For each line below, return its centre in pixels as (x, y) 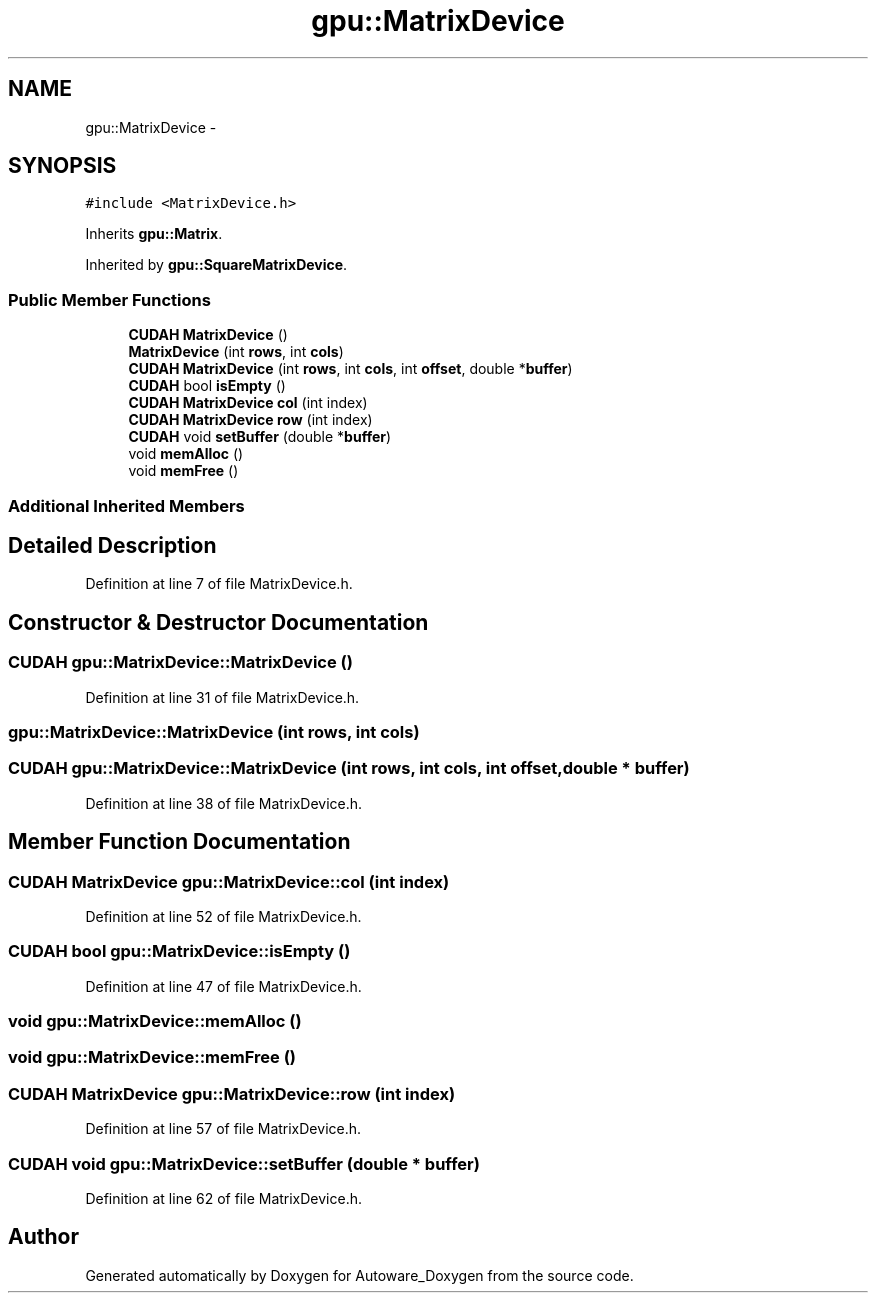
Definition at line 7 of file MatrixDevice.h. (219, 584)
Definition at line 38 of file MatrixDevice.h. (224, 803)
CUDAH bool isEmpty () (207, 386)
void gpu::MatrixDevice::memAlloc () (155, 1021)
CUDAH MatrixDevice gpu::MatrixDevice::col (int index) (229, 881)
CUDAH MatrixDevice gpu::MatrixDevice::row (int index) (232, 1093)
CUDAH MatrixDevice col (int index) (248, 403)
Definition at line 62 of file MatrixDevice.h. (224, 1198)
